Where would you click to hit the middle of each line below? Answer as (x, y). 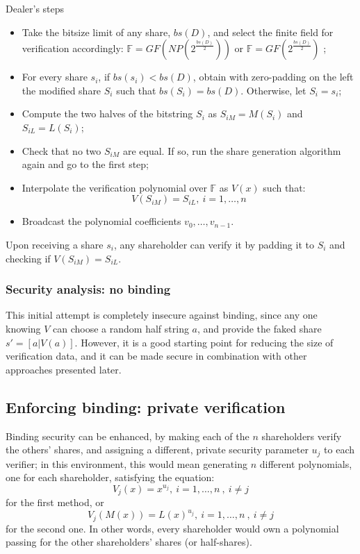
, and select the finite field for (270, 32)
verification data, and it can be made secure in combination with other (156, 356)
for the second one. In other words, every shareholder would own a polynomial (172, 528)
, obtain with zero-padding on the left (273, 77)
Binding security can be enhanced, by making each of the (128, 436)
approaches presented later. (64, 369)
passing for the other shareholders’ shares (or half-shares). (129, 542)
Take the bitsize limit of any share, (96, 32)
